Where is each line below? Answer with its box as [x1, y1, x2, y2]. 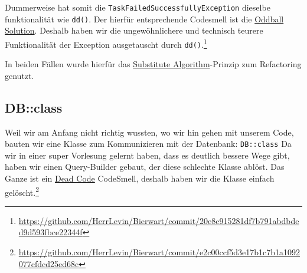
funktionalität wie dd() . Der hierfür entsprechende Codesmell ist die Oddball [5, 12, 284, 25]
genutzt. [5, 69, 34, 81]
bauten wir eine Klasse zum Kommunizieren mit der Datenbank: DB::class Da [5, 137, 292, 150]
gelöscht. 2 [5, 184, 40, 198]
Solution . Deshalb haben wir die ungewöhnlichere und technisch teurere [5, 24, 263, 37]
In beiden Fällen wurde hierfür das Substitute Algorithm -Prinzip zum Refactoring [5, 58, 302, 70]
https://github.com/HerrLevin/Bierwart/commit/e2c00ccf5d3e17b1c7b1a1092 [18, 246, 301, 258]
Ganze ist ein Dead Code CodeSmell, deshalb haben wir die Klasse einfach [5, 172, 275, 185]
